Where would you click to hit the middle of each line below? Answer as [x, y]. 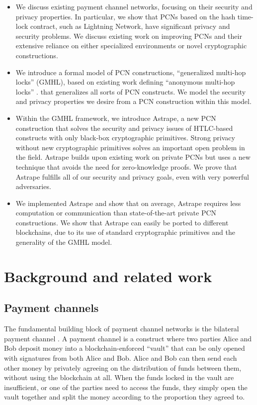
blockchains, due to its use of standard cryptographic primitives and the [125, 232]
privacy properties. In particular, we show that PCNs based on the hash [126, 16]
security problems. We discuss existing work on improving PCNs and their [129, 36]
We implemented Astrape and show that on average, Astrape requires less [128, 203]
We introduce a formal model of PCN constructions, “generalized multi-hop [131, 72]
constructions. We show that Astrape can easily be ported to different [122, 222]
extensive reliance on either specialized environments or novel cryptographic [131, 46]
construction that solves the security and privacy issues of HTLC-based [124, 128]
